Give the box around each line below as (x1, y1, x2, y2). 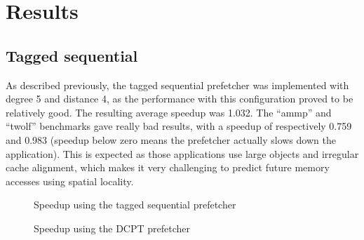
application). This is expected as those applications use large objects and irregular (6, 146, 359, 161)
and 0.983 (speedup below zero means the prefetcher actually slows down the (6, 132, 336, 147)
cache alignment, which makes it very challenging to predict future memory (6, 160, 330, 175)
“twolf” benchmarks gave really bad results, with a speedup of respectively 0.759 (6, 119, 352, 133)
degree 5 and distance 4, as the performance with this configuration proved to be (6, 91, 353, 106)
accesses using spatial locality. (6, 173, 134, 188)
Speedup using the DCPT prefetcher (34, 220, 191, 235)
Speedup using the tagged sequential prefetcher (34, 197, 236, 212)
